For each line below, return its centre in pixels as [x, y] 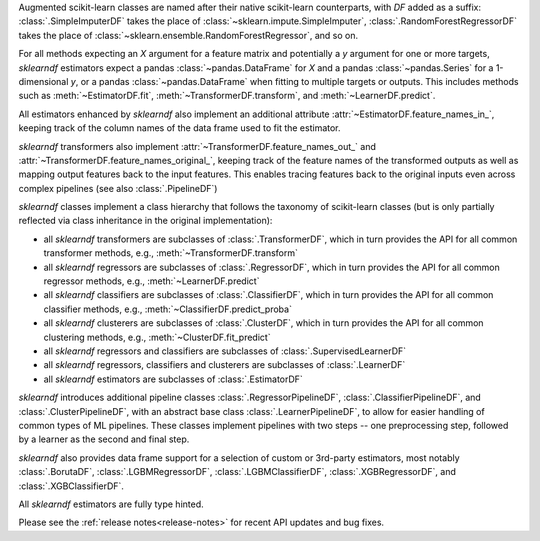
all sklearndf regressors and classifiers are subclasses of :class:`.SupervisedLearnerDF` [225, 351]
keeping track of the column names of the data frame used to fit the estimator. [179, 128]
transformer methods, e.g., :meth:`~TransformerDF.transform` [171, 253]
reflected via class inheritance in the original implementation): [145, 221]
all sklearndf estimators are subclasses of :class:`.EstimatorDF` [173, 379]
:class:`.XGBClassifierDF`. [71, 486]
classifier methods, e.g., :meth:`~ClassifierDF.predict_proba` [167, 309]
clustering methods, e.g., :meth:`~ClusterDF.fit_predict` [157, 337]
